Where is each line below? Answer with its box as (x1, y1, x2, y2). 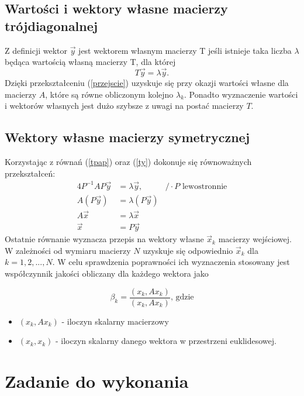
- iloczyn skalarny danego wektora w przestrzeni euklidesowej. (55, 335, 277, 347)
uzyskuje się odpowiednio (143, 244, 233, 256)
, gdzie (170, 293, 194, 302)
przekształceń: (5, 167, 56, 179)
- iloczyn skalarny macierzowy (61, 315, 169, 327)
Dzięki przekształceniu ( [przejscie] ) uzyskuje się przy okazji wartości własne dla (5, 77, 289, 88)
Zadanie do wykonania (5, 369, 189, 393)
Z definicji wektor (5, 44, 67, 56)
